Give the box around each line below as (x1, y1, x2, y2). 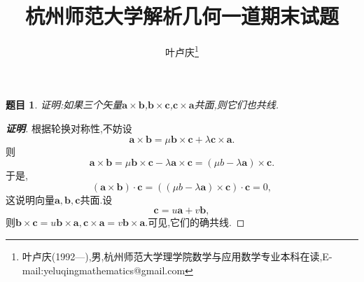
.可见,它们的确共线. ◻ (145, 215, 245, 230)
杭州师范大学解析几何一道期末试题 (24, 1, 339, 30)
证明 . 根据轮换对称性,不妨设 (6, 120, 132, 135)
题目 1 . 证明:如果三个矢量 (6, 97, 122, 112)
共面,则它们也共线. (194, 97, 279, 112)
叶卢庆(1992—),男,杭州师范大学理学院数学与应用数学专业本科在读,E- (22, 248, 332, 263)
